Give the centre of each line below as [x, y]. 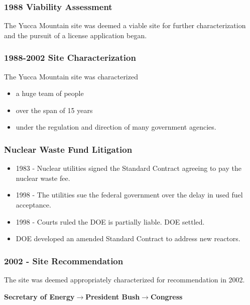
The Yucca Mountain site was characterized [71, 76]
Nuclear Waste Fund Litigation [68, 149]
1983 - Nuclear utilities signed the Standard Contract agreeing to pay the [129, 168]
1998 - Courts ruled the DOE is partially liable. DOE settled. [110, 221]
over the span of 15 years [54, 110]
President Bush [113, 296]
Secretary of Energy [39, 296]
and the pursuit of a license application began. [76, 35]
